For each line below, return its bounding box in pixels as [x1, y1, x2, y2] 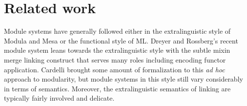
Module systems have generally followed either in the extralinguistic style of [4, 26, 231, 36]
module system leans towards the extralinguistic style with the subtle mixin [4, 45, 230, 55]
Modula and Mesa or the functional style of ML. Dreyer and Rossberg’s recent [4, 35, 238, 45]
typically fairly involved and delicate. [4, 93, 115, 103]
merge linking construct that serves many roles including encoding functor [4, 54, 226, 64]
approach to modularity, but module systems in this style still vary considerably [4, 74, 243, 84]
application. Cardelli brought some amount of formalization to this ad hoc [4, 64, 225, 74]
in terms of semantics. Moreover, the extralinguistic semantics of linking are [4, 83, 231, 93]
